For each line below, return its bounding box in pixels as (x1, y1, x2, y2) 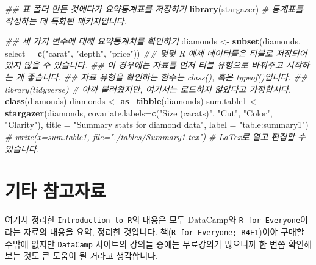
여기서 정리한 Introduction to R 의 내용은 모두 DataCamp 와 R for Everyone (5, 213, 301, 226)
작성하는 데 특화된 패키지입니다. (5, 14, 127, 27)
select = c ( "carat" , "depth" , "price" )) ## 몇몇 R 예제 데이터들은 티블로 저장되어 (5, 46, 307, 59)
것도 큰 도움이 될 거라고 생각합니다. (23, 249, 158, 262)
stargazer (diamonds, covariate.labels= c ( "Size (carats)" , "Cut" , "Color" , (5, 106, 273, 119)
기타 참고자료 (5, 178, 106, 203)
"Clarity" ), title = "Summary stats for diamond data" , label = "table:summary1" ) (5, 118, 309, 131)
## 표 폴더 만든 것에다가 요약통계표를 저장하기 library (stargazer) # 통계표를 (5, 2, 303, 15)
